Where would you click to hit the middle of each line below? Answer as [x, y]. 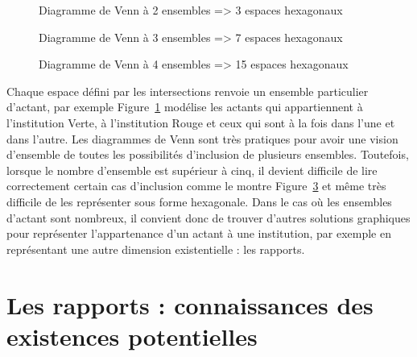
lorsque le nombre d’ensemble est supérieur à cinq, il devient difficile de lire [192, 170]
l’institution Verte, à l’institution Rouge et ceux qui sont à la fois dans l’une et [201, 122]
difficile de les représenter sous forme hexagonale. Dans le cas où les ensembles [199, 201]
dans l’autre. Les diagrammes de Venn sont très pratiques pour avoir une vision [202, 138]
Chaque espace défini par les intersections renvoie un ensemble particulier [188, 91]
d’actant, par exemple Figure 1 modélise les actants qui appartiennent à [185, 107]
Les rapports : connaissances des [190, 304]
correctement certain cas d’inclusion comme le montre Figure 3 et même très [196, 186]
